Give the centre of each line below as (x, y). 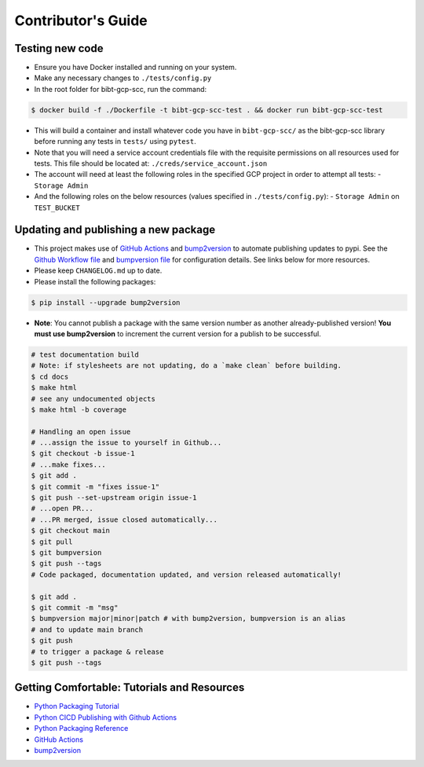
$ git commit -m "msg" (75, 607)
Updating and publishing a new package (115, 230)
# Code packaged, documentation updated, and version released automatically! (186, 574)
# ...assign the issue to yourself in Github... (126, 443)
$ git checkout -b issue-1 (83, 453)
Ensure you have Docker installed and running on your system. (135, 68)
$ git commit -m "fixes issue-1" (95, 486)
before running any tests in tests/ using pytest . (115, 141)
